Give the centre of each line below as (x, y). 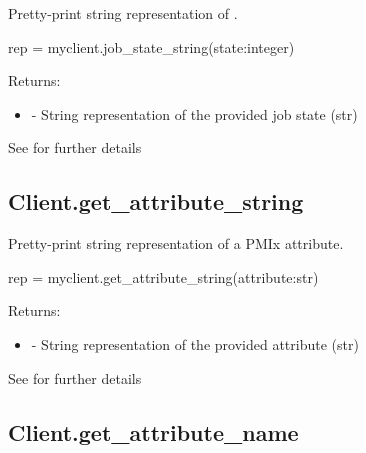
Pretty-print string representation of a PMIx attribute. (176, 243)
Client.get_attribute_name (153, 431)
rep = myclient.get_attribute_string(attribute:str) (163, 276)
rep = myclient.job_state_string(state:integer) (151, 46)
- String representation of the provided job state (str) (194, 113)
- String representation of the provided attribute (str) (195, 343)
